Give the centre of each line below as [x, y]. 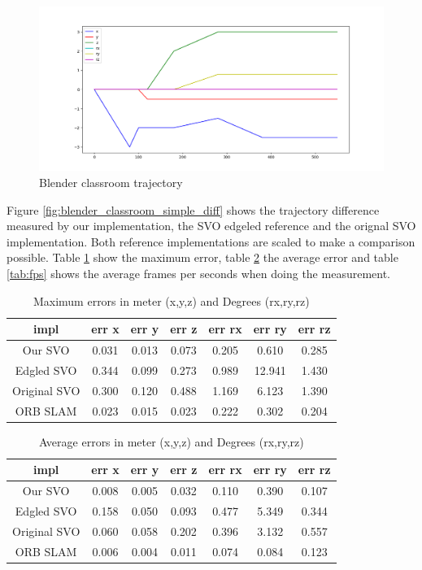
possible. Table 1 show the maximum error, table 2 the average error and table [202, 257]
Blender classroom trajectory [111, 183]
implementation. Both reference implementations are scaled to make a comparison [211, 241]
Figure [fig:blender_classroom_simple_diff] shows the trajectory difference [193, 209]
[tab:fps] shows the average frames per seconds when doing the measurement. [198, 274]
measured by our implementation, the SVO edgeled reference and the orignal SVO [211, 226]
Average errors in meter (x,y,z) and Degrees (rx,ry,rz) [171, 441]
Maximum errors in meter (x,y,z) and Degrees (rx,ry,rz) [171, 300]
